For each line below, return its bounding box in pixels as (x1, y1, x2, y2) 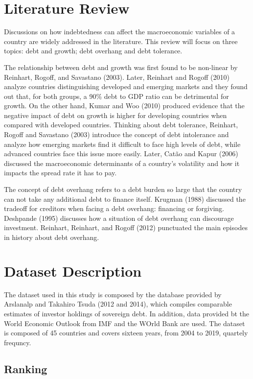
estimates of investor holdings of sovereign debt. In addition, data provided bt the (4, 308, 250, 318)
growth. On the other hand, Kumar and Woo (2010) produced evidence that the (4, 100, 245, 111)
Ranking (4, 361, 47, 376)
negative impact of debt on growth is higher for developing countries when (4, 110, 227, 120)
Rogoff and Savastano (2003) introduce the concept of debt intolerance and (4, 129, 229, 140)
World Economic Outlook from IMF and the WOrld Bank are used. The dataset (4, 318, 245, 328)
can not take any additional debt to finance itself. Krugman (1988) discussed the (4, 193, 246, 204)
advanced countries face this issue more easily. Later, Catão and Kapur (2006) (4, 148, 238, 159)
